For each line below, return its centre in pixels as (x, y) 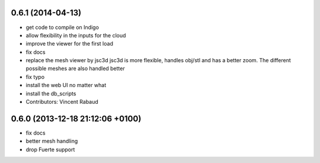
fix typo (35, 76)
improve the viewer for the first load (70, 44)
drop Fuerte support (50, 149)
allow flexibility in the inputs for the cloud (76, 35)
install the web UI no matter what (66, 85)
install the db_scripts (51, 93)
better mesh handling (52, 141)
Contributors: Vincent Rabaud (62, 102)
